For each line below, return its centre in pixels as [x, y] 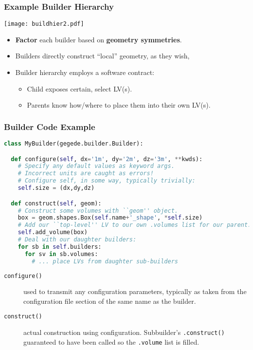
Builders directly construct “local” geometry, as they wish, [102, 56]
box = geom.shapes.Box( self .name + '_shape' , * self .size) [110, 218]
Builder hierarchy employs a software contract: [85, 72]
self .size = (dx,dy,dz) [56, 188]
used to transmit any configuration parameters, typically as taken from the [135, 291]
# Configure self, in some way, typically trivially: [107, 181]
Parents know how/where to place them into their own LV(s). [119, 105]
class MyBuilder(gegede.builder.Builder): [74, 144]
